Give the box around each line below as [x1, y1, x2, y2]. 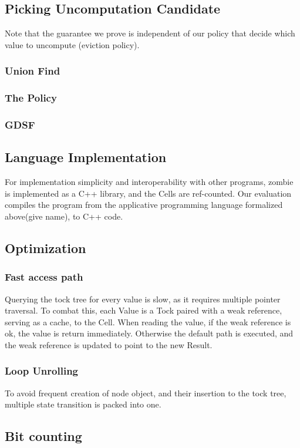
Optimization [5, 238, 86, 257]
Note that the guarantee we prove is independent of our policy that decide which [5, 27, 295, 39]
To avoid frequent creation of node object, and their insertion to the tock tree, [5, 386, 286, 399]
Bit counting [5, 427, 82, 445]
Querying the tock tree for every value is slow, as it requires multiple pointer [5, 292, 281, 305]
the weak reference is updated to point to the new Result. [5, 338, 213, 351]
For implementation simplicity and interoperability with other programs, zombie [5, 176, 294, 188]
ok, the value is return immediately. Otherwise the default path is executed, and [5, 327, 294, 339]
